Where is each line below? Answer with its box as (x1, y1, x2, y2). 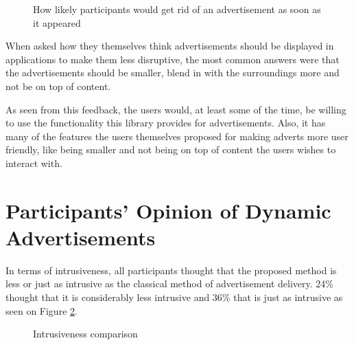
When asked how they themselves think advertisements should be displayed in (5, 38, 334, 53)
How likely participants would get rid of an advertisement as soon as (33, 2, 321, 16)
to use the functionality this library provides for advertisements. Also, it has (5, 115, 326, 130)
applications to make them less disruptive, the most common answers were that (5, 52, 340, 66)
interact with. (5, 155, 62, 170)
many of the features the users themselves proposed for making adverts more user (5, 129, 349, 143)
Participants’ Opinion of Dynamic (5, 196, 331, 224)
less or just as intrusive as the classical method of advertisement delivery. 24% (5, 276, 333, 291)
